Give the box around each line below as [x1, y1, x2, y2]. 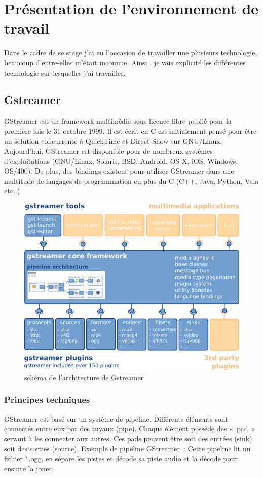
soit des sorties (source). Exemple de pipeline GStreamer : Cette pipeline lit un [4, 443, 251, 454]
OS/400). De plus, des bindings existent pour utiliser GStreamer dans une [4, 165, 234, 176]
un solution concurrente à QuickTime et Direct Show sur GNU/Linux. [4, 135, 222, 146]
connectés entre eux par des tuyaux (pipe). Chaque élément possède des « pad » [4, 423, 256, 434]
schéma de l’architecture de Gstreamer [24, 371, 144, 382]
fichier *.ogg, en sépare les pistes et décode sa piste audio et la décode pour [4, 453, 238, 463]
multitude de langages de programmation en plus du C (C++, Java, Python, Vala [4, 175, 259, 186]
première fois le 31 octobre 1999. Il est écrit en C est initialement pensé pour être [4, 125, 257, 136]
